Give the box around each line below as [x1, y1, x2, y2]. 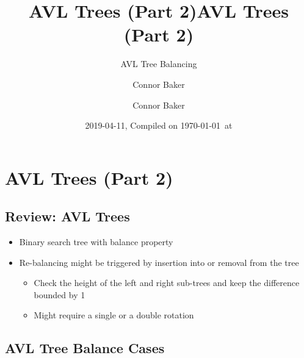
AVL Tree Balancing [120, 57, 197, 70]
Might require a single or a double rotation [34, 309, 194, 321]
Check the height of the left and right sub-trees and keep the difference [34, 276, 300, 289]
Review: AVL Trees [5, 207, 130, 226]
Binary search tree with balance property [19, 235, 173, 248]
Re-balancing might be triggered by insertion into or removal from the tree [19, 256, 299, 268]
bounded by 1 [34, 288, 85, 301]
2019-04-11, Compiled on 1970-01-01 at [85, 119, 233, 132]
